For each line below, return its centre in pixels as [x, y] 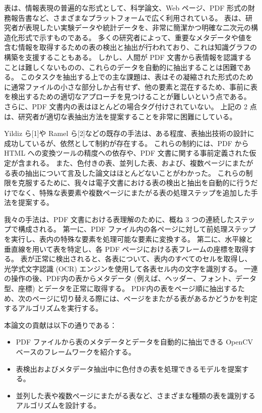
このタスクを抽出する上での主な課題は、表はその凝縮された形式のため [137, 77]
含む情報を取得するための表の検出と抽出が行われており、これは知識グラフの [130, 47]
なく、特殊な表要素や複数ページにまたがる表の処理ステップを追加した [134, 192]
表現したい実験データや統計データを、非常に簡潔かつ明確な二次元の [138, 27]
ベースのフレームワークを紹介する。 [76, 352]
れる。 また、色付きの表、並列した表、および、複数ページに [132, 162]
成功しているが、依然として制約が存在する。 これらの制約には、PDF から [126, 143]
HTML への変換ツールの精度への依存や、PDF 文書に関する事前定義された [127, 153]
